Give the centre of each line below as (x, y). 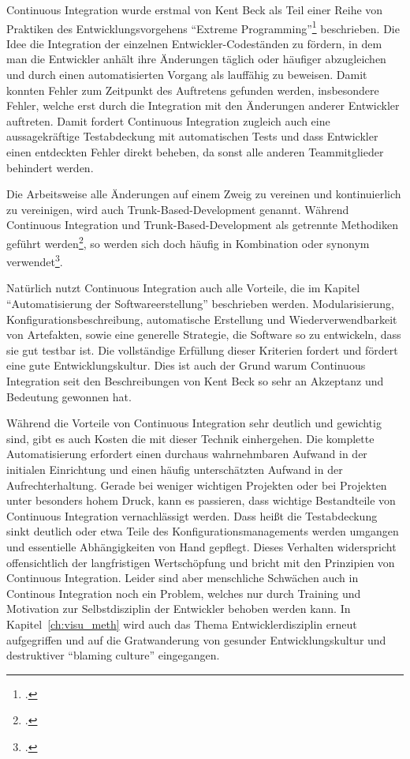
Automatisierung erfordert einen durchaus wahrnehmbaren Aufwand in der (187, 454)
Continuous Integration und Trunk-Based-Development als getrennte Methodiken (202, 225)
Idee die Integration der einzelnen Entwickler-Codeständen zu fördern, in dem (194, 43)
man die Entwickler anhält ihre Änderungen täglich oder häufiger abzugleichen (196, 59)
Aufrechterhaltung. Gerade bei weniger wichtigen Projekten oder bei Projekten (197, 485)
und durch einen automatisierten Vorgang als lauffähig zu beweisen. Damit (187, 75)
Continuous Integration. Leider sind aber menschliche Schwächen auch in (183, 578)
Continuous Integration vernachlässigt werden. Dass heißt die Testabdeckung (192, 515)
